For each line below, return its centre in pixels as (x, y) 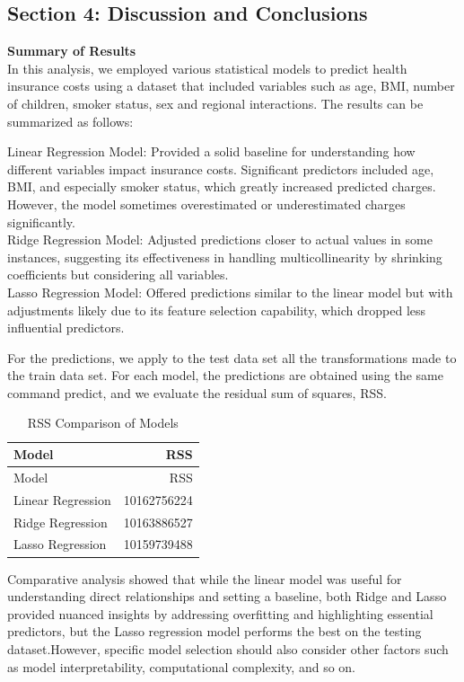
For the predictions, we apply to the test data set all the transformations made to (232, 357)
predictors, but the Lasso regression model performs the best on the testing (214, 631)
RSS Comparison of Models (103, 423)
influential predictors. (66, 328)
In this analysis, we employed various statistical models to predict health (207, 68)
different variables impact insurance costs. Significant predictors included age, (221, 168)
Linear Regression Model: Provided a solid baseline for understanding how (211, 151)
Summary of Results (72, 51)
